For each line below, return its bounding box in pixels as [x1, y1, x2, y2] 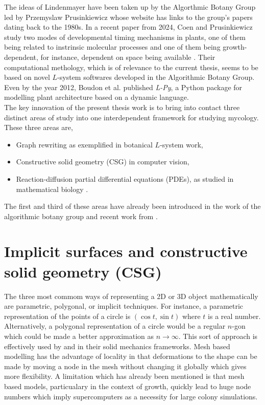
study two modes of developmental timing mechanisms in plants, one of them [4, 31, 246, 42]
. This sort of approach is [178, 330, 258, 341]
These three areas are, [4, 122, 73, 133]
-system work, [160, 139, 203, 150]
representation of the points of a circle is [4, 310, 131, 321]
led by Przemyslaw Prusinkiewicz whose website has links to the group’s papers [4, 11, 253, 22]
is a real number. [208, 310, 261, 321]
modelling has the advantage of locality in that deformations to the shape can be [4, 351, 257, 361]
